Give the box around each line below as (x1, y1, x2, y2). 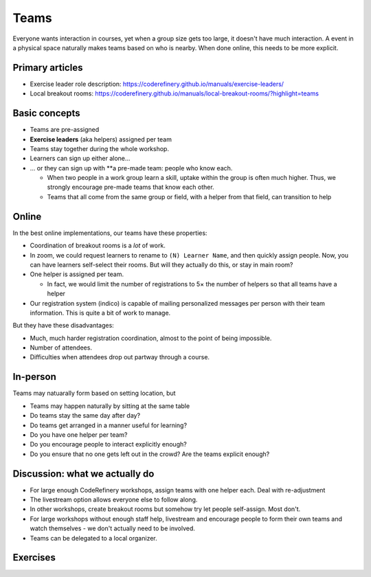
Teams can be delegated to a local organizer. (30, 534, 157, 542)
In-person (12, 371, 56, 383)
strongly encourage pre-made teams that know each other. (47, 183, 214, 192)
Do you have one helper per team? (30, 430, 128, 439)
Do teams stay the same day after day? (30, 411, 141, 420)
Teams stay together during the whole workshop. (30, 144, 170, 152)
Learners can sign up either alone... (30, 155, 131, 163)
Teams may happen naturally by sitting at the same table (30, 402, 190, 410)
